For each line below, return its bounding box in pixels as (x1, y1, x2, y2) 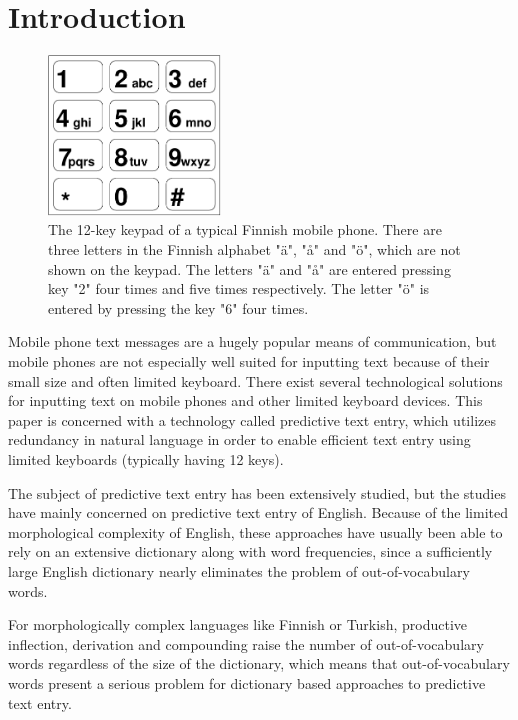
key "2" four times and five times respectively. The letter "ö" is (48, 278, 430, 299)
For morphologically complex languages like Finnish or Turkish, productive (8, 614, 467, 635)
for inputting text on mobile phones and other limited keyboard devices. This (8, 390, 483, 411)
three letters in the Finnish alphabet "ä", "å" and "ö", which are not (48, 239, 461, 260)
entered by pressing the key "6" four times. (48, 297, 309, 318)
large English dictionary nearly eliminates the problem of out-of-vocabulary (8, 560, 470, 581)
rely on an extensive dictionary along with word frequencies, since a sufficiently (8, 541, 493, 562)
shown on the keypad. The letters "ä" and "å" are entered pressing (48, 258, 451, 279)
